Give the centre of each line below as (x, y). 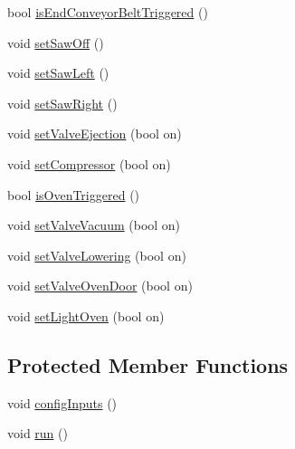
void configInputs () (62, 402)
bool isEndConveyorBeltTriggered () (108, 12)
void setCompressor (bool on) (89, 163)
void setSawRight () (62, 103)
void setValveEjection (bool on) (95, 134)
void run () (38, 433)
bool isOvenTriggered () (74, 194)
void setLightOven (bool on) (86, 315)
